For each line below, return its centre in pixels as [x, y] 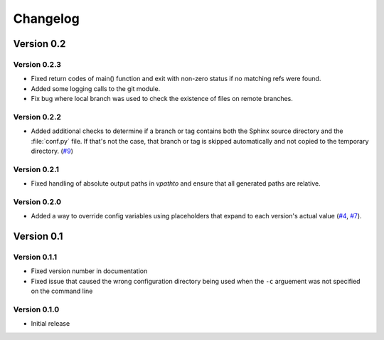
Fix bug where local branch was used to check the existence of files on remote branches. [162, 99]
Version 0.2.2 [37, 117]
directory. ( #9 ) [52, 151]
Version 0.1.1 [35, 257]
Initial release [50, 324]
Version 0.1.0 [36, 309]
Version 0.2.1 [36, 169]
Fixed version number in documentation [89, 271]
